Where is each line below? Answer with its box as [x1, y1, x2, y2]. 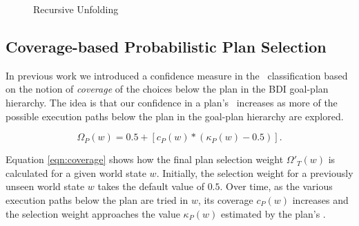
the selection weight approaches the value [6, 206, 180, 220]
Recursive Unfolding [33, 2, 119, 16]
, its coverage [197, 192, 253, 207]
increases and [292, 192, 349, 207]
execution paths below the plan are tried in [6, 192, 188, 207]
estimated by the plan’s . [220, 206, 326, 220]
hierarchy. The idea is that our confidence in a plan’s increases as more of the [6, 95, 338, 109]
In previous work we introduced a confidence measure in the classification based [6, 68, 348, 82]
